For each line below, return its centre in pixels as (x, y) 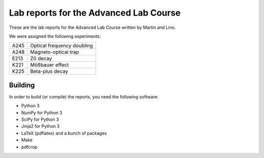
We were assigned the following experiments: (55, 36)
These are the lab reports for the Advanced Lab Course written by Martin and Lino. (92, 27)
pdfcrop (29, 147)
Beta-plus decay (49, 71)
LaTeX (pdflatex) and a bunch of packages (64, 133)
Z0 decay (41, 59)
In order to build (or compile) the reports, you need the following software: (84, 97)
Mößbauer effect (49, 65)
